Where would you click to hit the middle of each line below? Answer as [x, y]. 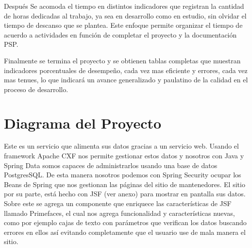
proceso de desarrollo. [36, 89]
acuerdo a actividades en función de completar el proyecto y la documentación [120, 34]
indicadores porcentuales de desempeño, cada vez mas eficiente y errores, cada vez [126, 70]
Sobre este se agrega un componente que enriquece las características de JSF [118, 203]
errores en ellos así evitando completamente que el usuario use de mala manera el [125, 232]
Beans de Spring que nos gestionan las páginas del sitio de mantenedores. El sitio [125, 184]
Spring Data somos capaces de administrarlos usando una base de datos [111, 165]
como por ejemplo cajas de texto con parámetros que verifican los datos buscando [125, 222]
